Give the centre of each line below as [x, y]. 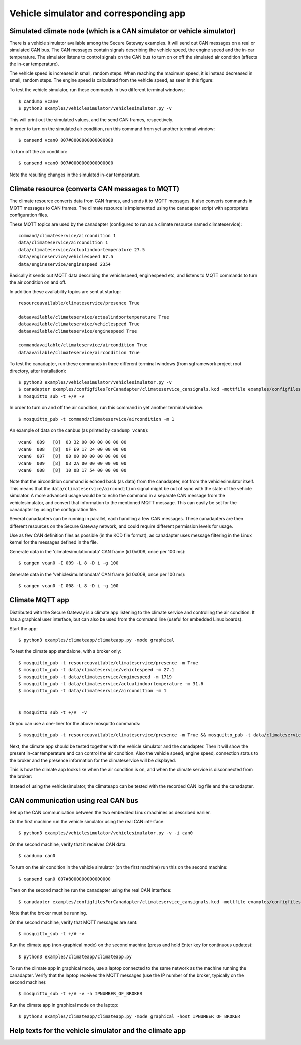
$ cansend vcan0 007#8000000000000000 [66, 140]
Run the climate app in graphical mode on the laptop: [64, 1005]
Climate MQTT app [39, 600]
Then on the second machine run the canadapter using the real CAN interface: [90, 890]
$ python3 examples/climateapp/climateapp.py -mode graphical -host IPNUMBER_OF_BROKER [129, 1017]
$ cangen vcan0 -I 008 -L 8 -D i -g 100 [68, 586]
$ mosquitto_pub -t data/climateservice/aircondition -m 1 [92, 691]
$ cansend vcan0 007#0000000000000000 [66, 163]
